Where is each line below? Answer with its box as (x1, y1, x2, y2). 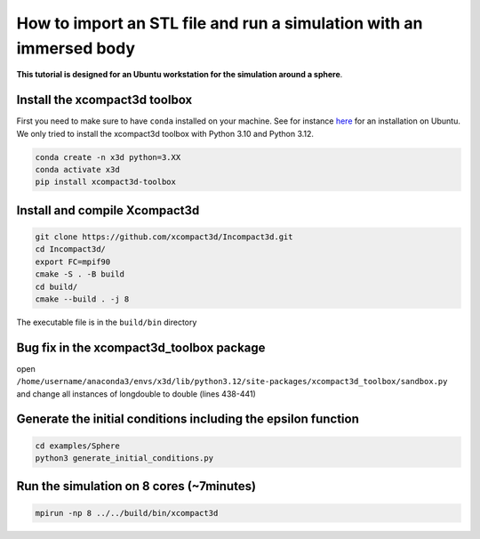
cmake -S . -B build (35, 269, 124, 279)
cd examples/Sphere (35, 440, 120, 451)
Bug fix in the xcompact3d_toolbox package (16, 340, 266, 355)
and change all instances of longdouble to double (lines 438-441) (16, 388, 257, 399)
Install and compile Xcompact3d (16, 203, 200, 218)
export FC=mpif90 (35, 256, 111, 267)
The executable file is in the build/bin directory (16, 317, 197, 327)
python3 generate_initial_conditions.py (35, 454, 213, 463)
